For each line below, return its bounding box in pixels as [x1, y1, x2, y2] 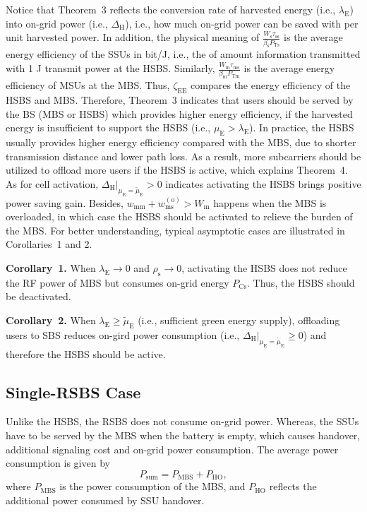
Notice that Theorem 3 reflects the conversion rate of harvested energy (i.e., [6, 2, 336, 16]
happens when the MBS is [213, 195, 327, 210]
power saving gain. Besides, [6, 195, 124, 210]
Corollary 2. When [6, 312, 96, 327]
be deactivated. [6, 289, 71, 304]
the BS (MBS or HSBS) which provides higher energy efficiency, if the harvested [6, 106, 353, 121]
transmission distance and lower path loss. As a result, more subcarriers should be [6, 148, 361, 163]
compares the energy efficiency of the [191, 78, 351, 93]
